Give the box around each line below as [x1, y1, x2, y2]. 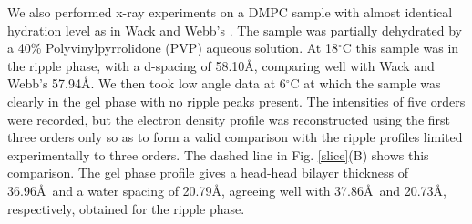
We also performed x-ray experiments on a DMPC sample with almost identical [7, 3, 453, 21]
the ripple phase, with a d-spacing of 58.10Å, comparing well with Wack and [7, 56, 435, 75]
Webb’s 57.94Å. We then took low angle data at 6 [7, 74, 286, 93]
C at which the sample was [290, 74, 441, 93]
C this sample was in [342, 38, 459, 57]
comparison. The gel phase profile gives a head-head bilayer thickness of [7, 163, 408, 182]
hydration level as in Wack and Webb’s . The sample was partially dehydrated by [7, 20, 463, 39]
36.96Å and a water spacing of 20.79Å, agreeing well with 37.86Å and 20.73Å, [7, 180, 446, 199]
